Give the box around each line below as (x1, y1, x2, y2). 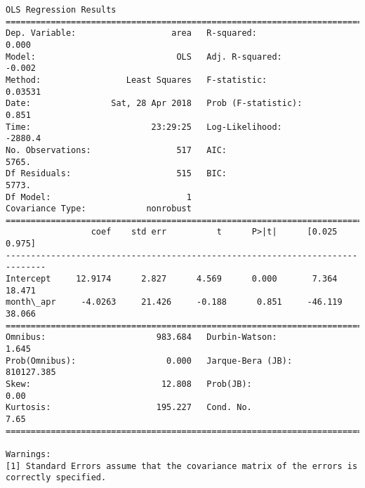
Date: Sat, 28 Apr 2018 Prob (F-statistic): (6, 98, 303, 109)
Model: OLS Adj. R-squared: (6, 51, 282, 62)
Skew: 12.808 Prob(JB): (6, 379, 252, 389)
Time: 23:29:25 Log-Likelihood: (6, 121, 282, 132)
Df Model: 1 (6, 192, 192, 202)
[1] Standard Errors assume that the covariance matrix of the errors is (6, 461, 358, 471)
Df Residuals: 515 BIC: (6, 169, 227, 179)
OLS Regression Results (6, 5, 117, 15)
